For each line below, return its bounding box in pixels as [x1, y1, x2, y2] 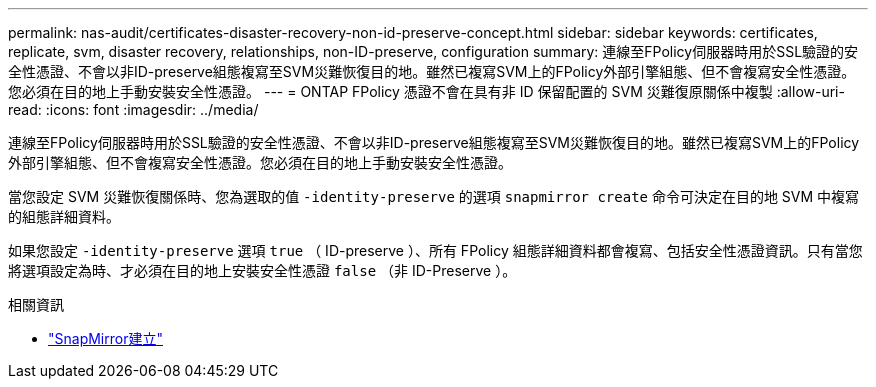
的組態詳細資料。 [8, 208, 120, 225]
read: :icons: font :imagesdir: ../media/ [8, 101, 259, 118]
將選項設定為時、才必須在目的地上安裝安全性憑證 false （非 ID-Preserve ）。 [8, 262, 517, 279]
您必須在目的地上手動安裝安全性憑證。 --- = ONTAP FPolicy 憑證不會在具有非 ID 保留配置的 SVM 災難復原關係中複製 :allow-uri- [8, 83, 845, 100]
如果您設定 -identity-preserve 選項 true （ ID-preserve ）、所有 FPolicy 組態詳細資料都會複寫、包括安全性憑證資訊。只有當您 [8, 242, 863, 259]
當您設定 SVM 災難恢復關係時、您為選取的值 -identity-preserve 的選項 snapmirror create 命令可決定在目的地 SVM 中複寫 [8, 188, 860, 205]
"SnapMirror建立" [48, 330, 163, 347]
